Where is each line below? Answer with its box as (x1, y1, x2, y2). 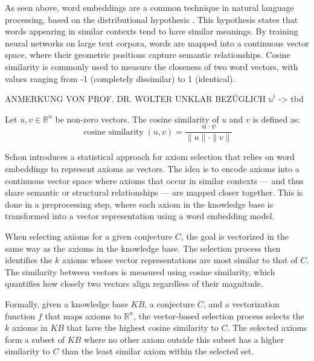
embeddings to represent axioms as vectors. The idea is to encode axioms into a (5, 162, 300, 174)
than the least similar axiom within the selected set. (62, 345, 254, 357)
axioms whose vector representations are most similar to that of (62, 254, 298, 266)
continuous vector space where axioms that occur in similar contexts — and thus (5, 174, 304, 187)
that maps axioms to (45, 309, 121, 322)
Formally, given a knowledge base (5, 297, 129, 310)
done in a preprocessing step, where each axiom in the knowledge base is (5, 197, 274, 210)
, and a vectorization (203, 297, 280, 310)
